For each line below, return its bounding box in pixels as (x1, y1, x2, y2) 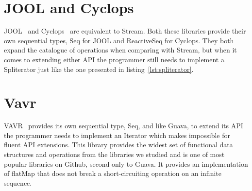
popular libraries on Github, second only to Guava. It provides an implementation (4, 158, 248, 169)
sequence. (4, 177, 32, 188)
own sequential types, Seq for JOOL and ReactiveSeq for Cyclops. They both (4, 35, 234, 45)
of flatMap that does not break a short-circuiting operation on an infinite (4, 168, 221, 178)
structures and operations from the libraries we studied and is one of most (4, 149, 225, 159)
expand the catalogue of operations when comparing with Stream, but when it (4, 45, 237, 55)
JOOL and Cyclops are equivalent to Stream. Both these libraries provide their (4, 26, 246, 36)
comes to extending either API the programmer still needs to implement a (4, 54, 224, 64)
